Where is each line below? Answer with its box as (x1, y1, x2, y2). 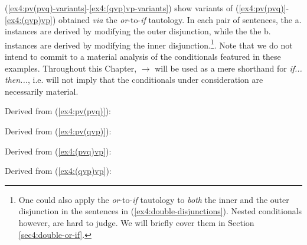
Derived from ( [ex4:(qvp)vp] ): (5, 165, 112, 177)
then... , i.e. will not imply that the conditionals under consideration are (5, 73, 263, 86)
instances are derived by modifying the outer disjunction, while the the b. (5, 25, 271, 37)
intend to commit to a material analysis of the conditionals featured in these (5, 50, 281, 63)
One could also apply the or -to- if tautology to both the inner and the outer (18, 193, 289, 205)
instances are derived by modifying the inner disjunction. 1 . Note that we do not (5, 37, 293, 51)
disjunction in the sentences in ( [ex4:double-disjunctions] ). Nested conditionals (18, 205, 302, 217)
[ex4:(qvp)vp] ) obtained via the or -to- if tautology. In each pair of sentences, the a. (5, 13, 302, 25)
